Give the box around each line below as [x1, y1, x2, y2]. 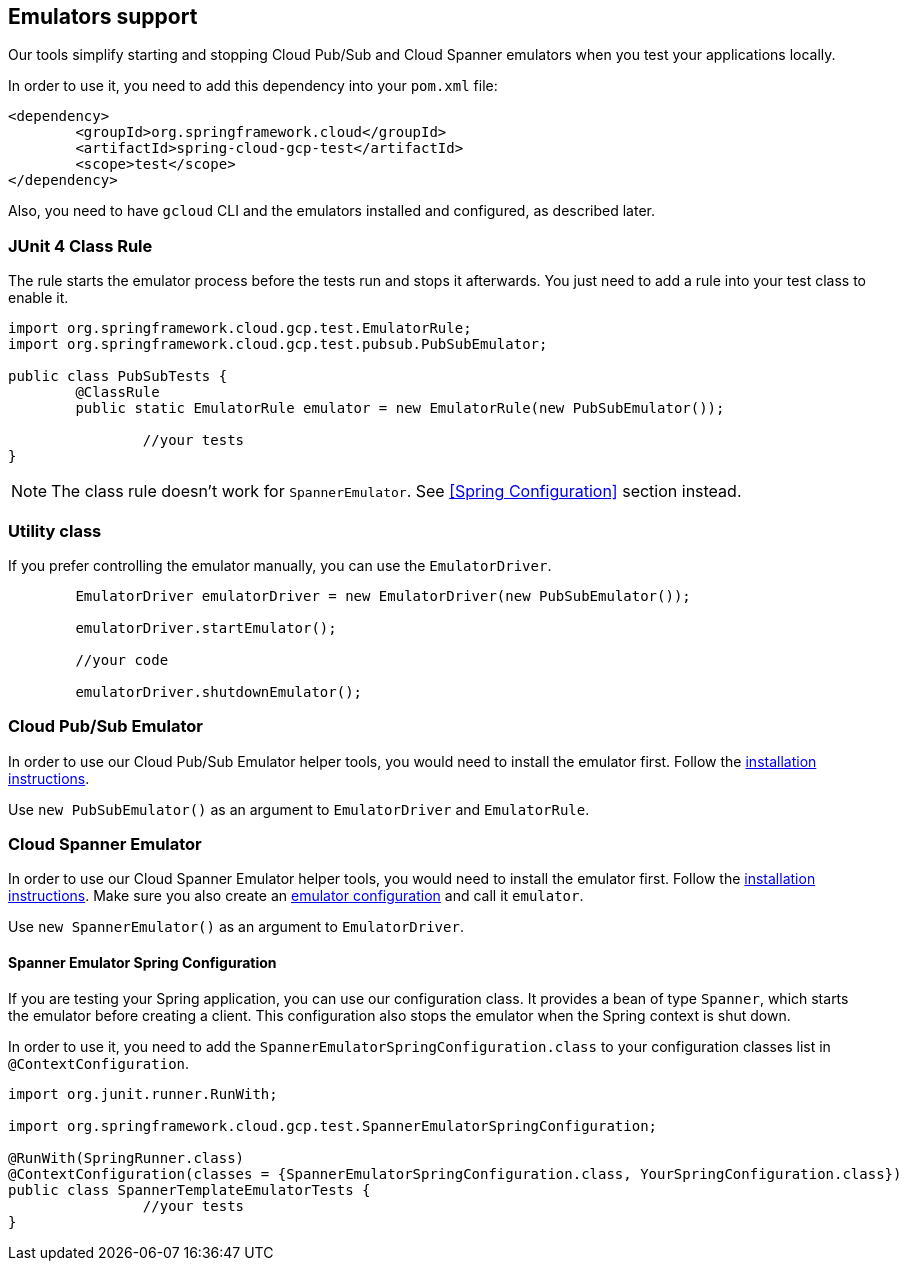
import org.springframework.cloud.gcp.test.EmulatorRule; [8, 320, 472, 337]
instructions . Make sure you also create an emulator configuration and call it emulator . [8, 887, 584, 905]
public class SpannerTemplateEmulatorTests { [8, 1181, 371, 1198]
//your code [75, 651, 169, 668]
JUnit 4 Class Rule [8, 235, 153, 256]
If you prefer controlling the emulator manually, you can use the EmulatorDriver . [8, 556, 552, 574]
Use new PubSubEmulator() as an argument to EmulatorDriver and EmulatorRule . [8, 800, 590, 818]
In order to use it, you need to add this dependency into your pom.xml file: [8, 77, 498, 95]
